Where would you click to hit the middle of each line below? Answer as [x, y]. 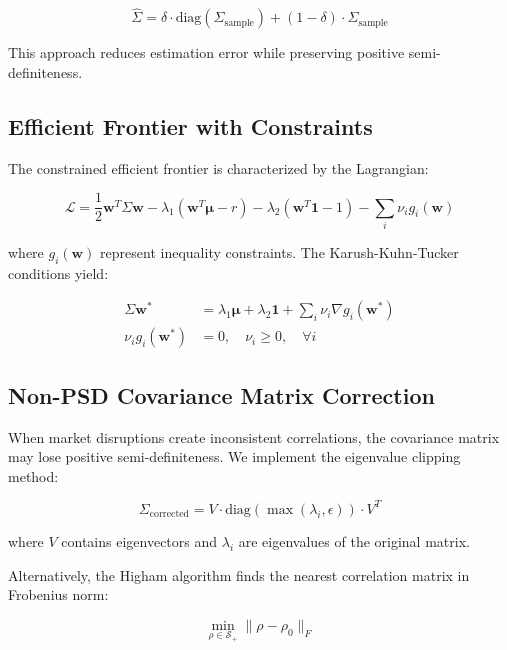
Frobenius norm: [58, 594]
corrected [169, 514]
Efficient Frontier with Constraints [190, 125]
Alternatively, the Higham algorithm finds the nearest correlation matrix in [239, 574]
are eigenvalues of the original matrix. [354, 540]
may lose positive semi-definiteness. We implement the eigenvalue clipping [234, 456]
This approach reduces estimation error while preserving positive [206, 52]
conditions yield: [58, 272]
